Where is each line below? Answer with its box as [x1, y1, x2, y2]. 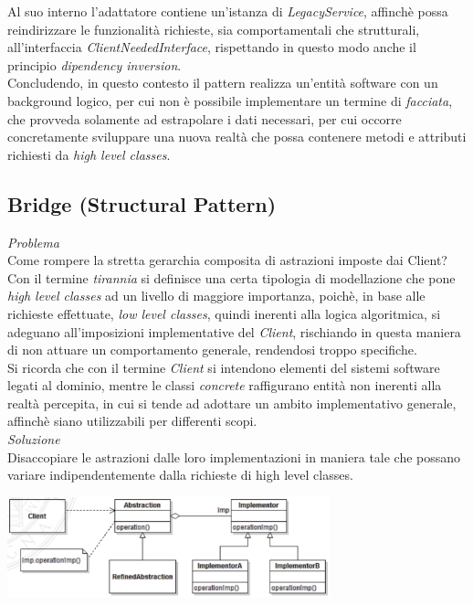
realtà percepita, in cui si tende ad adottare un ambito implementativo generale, [7, 393, 457, 412]
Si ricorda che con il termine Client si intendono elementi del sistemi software [7, 357, 440, 377]
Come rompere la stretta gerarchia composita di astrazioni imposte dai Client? [7, 250, 447, 270]
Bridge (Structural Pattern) [7, 189, 277, 218]
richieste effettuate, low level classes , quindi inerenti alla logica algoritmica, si [7, 303, 441, 323]
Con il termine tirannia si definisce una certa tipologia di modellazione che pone [7, 268, 456, 287]
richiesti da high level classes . [7, 144, 171, 164]
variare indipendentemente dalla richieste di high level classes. [7, 465, 353, 484]
